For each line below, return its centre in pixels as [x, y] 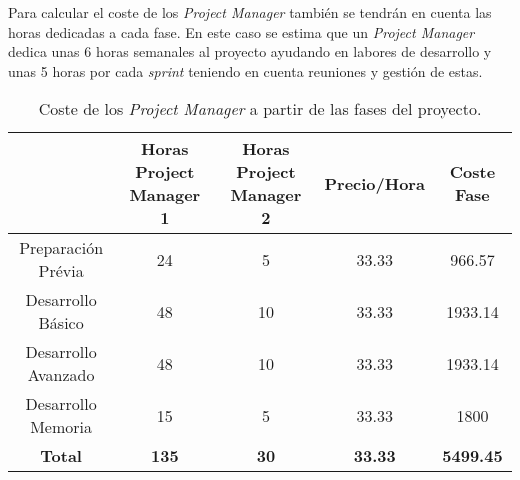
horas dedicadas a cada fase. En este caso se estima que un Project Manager [241, 31]
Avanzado [61, 375]
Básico [61, 323]
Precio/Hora [374, 183]
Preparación [61, 248]
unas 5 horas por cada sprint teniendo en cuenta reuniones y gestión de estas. [245, 70]
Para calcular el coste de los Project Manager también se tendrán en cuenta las [250, 12]
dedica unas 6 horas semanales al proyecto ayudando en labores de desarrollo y [250, 51]
